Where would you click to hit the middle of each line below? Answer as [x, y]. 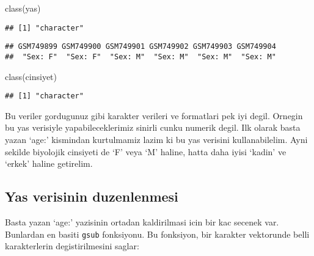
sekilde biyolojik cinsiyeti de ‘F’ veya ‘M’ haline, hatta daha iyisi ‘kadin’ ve [146, 151]
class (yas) [23, 8]
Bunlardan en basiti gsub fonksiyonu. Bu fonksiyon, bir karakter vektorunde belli [157, 234]
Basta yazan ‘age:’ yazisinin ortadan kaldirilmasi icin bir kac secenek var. [142, 221]
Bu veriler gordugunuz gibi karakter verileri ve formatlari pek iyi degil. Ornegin [154, 115]
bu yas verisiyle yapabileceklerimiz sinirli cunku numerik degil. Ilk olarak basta [153, 127]
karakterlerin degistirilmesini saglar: [72, 246]
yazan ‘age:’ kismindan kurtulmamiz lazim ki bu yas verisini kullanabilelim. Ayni [156, 139]
